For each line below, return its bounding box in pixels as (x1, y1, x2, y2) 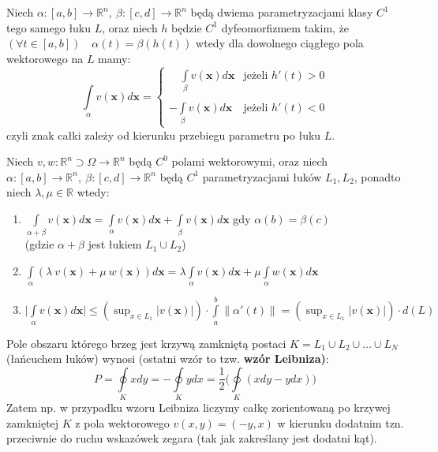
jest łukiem (88, 236, 142, 252)
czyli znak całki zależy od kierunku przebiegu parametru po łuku (6, 126, 321, 143)
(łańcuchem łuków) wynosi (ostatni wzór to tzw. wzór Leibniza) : (6, 350, 329, 367)
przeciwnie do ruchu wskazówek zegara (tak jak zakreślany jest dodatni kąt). (6, 430, 377, 446)
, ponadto (354, 168, 401, 185)
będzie (171, 19, 202, 35)
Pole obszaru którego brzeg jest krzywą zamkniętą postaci (6, 334, 286, 351)
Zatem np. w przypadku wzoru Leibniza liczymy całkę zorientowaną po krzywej (6, 399, 391, 416)
